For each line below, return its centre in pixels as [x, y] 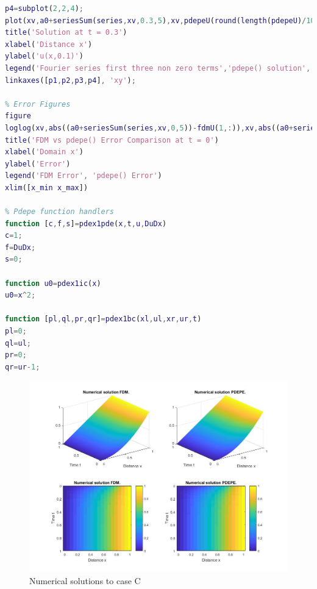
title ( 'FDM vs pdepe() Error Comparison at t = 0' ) [112, 140]
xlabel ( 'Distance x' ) [49, 44]
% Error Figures [38, 104]
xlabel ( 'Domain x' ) [44, 152]
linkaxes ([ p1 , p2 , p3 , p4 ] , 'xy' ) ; [70, 80]
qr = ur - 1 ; [23, 367]
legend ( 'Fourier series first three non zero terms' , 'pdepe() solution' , [158, 68]
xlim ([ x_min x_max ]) [47, 187]
